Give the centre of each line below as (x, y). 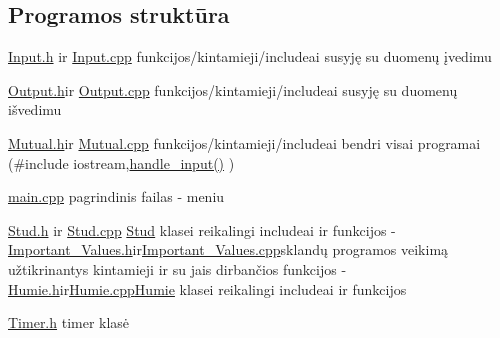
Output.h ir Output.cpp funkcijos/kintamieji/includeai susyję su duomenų (233, 89)
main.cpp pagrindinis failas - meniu (116, 196)
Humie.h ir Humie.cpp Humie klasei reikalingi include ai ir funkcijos (207, 288)
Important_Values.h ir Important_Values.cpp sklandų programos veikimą (228, 249)
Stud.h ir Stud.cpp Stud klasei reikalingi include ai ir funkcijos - (202, 229)
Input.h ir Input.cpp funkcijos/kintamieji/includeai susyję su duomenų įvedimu (250, 56)
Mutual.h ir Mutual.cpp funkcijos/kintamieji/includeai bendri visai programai (244, 142)
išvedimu (35, 109)
